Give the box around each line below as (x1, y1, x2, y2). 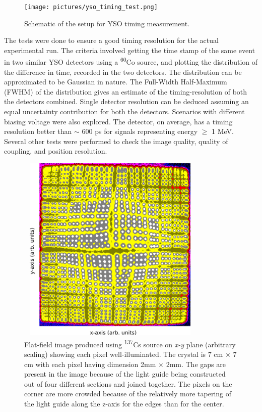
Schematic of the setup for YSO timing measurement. (24, 18, 190, 28)
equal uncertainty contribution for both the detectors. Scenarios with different (4, 106, 245, 117)
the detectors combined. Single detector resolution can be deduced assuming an (4, 96, 249, 107)
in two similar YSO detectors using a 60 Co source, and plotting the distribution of (4, 55, 258, 67)
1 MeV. (212, 126, 234, 136)
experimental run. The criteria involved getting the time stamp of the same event (4, 44, 255, 55)
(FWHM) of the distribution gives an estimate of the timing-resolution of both (4, 86, 247, 97)
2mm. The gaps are (166, 358, 226, 369)
